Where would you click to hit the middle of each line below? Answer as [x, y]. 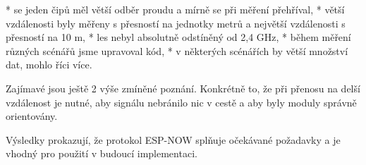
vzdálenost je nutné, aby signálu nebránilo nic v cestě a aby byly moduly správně [181, 102]
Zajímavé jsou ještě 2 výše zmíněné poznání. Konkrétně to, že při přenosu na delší [183, 88]
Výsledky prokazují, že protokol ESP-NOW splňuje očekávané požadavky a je [173, 139]
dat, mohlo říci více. [49, 65]
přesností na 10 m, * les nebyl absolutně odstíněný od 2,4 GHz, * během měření [178, 37]
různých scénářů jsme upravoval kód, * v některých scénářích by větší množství [177, 50]
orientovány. [32, 116]
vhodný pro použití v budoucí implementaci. [102, 153]
